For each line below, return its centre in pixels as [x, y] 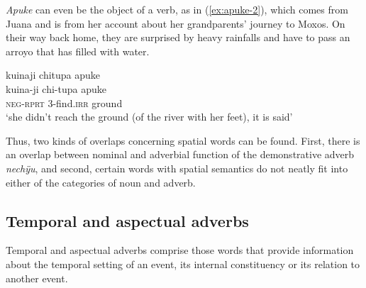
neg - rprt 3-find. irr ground [64, 103]
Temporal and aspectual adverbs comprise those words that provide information [180, 250]
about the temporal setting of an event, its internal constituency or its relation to [183, 264]
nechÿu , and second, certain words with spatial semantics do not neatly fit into [177, 168]
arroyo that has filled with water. [78, 51]
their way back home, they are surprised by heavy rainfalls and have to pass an [178, 37]
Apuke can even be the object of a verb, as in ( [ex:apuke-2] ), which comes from [177, 9]
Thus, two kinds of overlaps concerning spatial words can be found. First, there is [183, 140]
